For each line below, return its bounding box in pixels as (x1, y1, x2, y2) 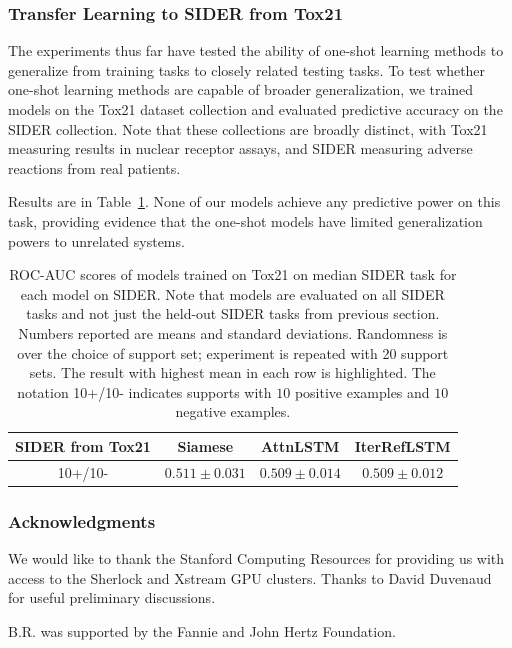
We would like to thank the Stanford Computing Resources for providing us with (8, 548, 505, 569)
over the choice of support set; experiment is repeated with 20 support (17, 342, 449, 363)
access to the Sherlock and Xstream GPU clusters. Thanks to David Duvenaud (8, 567, 492, 588)
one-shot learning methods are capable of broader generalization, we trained (8, 79, 474, 100)
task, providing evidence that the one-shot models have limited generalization (8, 210, 483, 231)
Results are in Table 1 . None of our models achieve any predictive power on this (8, 191, 501, 212)
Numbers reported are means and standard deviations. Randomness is (18, 322, 448, 343)
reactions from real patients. (8, 157, 181, 178)
